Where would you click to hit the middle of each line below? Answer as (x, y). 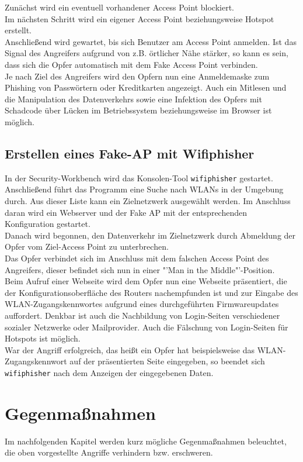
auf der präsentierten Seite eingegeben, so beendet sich (167, 361)
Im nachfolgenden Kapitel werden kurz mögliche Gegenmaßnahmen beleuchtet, (146, 441)
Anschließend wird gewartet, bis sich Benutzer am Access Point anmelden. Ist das (151, 41)
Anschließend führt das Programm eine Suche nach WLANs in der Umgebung (144, 189)
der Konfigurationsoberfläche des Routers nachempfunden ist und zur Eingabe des (151, 292)
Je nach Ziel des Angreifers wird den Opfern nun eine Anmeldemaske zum (137, 76)
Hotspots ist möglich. (43, 338)
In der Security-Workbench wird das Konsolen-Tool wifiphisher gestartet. (139, 177)
